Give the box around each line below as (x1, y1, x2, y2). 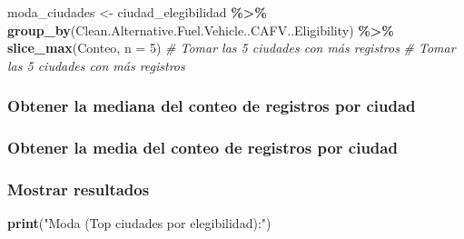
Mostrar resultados (7, 177, 150, 200)
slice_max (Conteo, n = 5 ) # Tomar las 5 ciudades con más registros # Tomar (7, 38, 456, 57)
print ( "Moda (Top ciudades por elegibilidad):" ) (7, 214, 271, 233)
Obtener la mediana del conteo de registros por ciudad (7, 95, 416, 117)
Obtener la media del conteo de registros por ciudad (7, 136, 398, 159)
